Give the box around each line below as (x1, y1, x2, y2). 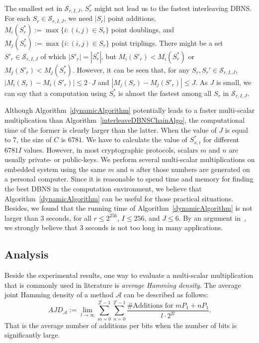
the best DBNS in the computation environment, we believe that (4, 183, 202, 193)
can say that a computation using (4, 87, 107, 98)
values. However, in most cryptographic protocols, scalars (23, 144, 198, 155)
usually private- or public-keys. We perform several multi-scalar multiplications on (4, 154, 255, 165)
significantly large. (4, 330, 60, 340)
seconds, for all (46, 212, 91, 223)
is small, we (216, 77, 252, 87)
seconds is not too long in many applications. (86, 222, 223, 233)
